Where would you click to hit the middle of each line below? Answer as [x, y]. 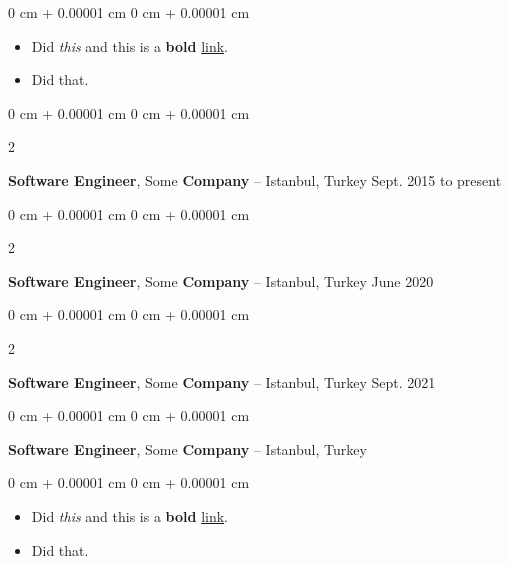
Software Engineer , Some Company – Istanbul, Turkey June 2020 [221, 280]
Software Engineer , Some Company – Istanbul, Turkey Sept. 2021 [222, 381]
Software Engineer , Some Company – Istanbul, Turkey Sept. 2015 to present [255, 179]
